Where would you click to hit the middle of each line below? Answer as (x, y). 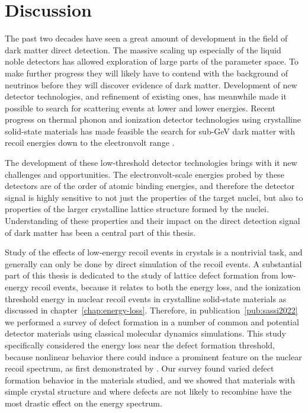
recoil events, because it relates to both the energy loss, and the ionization (166, 287)
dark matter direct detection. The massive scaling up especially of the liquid (143, 49)
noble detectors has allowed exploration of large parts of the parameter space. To (152, 61)
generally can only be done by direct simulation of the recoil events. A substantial (153, 263)
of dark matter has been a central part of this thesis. (100, 232)
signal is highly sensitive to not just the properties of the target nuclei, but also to (154, 197)
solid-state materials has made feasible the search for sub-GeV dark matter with (150, 131)
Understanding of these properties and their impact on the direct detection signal (153, 221)
